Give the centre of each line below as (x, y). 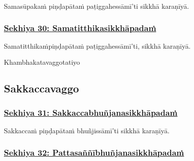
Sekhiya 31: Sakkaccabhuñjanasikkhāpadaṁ (91, 112)
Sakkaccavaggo (42, 88)
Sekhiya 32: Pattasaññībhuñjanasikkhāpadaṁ (94, 152)
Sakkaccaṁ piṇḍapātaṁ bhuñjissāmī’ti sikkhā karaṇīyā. (87, 130)
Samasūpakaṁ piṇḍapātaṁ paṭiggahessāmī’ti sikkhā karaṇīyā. (97, 6)
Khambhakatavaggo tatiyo (42, 62)
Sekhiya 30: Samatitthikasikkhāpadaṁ (80, 27)
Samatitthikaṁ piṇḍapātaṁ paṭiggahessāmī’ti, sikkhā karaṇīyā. (97, 45)
